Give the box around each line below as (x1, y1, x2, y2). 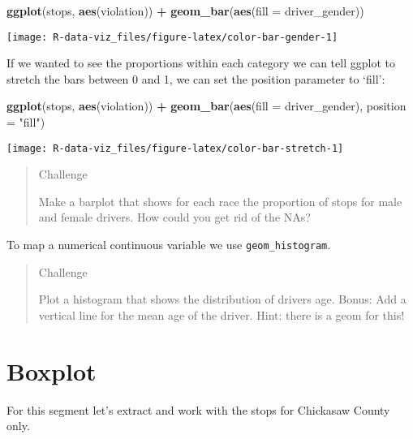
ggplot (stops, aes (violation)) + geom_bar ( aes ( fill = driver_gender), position (6, 97, 407, 114)
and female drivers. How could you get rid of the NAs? (38, 209, 311, 226)
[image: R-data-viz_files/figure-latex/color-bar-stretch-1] (6, 142, 344, 154)
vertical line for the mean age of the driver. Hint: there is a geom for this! (38, 306, 405, 323)
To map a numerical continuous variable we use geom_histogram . (6, 236, 331, 253)
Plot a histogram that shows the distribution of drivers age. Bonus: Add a (38, 291, 407, 308)
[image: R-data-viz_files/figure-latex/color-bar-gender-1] (6, 31, 338, 43)
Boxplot (6, 354, 97, 387)
